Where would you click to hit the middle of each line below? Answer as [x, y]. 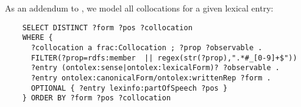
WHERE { [37, 38]
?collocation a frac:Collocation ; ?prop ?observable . [147, 47]
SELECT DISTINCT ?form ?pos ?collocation [107, 28]
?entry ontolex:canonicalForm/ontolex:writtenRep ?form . [151, 78]
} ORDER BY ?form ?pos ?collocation [97, 98]
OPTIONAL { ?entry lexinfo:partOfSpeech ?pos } [129, 88]
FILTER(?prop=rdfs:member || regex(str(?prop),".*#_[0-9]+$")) [164, 58]
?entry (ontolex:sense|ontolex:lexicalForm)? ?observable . [155, 68]
